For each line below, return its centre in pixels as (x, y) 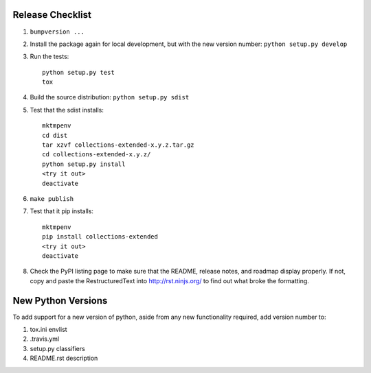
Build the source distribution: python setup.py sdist (110, 97)
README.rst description (64, 358)
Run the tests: (49, 57)
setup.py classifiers (57, 348)
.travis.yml (45, 339)
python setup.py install (84, 164)
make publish (52, 198)
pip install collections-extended (100, 237)
